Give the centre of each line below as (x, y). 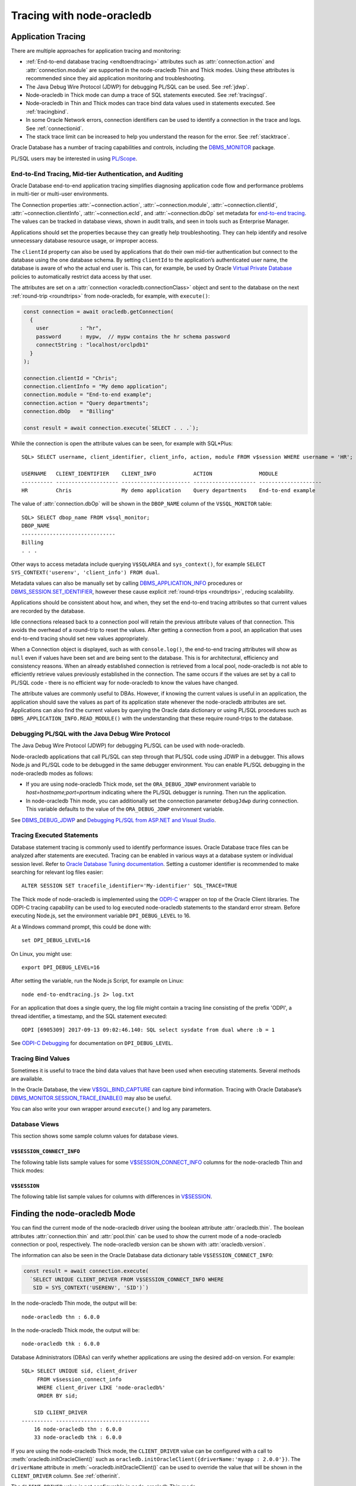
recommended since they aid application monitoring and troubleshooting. (115, 78)
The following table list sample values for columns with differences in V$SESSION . (112, 1197)
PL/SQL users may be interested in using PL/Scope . (74, 158)
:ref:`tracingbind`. (47, 111)
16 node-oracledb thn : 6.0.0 (77, 1429)
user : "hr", (69, 328)
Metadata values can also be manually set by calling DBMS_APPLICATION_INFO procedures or (127, 583)
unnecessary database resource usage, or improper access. (85, 241)
